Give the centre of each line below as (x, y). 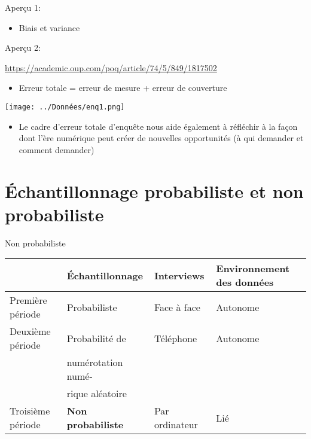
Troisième (30, 411)
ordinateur (176, 425)
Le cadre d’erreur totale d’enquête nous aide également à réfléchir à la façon (158, 126)
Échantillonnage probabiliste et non (154, 190)
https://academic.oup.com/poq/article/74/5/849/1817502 (111, 67)
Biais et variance (49, 27)
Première (28, 300)
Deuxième (30, 331)
